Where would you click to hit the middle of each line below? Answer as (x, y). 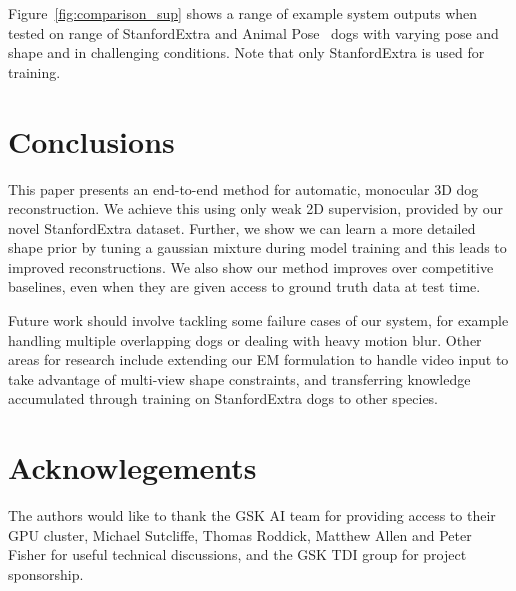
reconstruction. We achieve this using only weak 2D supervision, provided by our (256, 208)
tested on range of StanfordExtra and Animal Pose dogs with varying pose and (253, 32)
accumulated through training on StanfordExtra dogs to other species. (223, 398)
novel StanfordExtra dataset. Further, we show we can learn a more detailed (242, 227)
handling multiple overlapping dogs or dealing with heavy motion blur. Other (245, 339)
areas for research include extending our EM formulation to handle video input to (258, 359)
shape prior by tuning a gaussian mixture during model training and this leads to (257, 247)
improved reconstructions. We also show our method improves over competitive (251, 266)
